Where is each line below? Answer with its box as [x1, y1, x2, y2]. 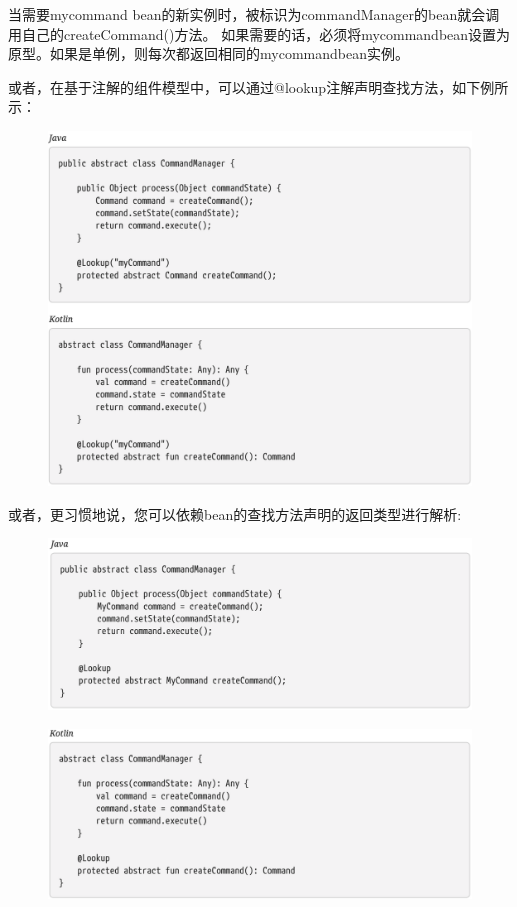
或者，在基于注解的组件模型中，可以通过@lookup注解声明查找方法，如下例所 [8, 76, 509, 97]
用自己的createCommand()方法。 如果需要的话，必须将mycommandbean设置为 [8, 23, 511, 44]
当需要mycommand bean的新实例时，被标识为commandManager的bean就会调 [8, 4, 500, 24]
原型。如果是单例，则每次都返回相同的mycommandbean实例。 [8, 43, 409, 64]
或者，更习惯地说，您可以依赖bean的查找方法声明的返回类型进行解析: [8, 503, 462, 524]
